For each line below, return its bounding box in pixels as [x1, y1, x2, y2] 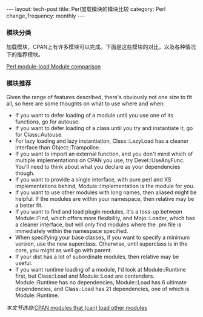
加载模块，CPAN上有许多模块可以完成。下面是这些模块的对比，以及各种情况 [6, 44, 196, 51]
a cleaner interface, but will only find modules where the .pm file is [15, 221, 182, 228]
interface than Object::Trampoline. [15, 143, 101, 151]
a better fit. [15, 201, 43, 209]
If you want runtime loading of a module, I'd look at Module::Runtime [15, 266, 186, 273]
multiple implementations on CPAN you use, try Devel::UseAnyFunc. [15, 156, 185, 164]
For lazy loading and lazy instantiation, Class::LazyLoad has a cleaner [15, 137, 189, 145]
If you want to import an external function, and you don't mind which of [15, 150, 193, 157]
